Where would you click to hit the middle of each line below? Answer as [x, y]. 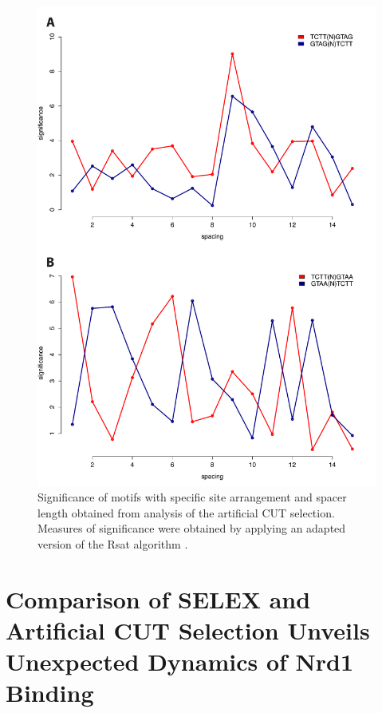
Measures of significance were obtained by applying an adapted [192, 528]
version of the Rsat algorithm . [113, 543]
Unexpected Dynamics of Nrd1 [180, 662]
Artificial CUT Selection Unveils [188, 630]
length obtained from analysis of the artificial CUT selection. [186, 512]
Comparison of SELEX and [158, 598]
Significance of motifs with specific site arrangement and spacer [192, 497]
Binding [50, 693]
